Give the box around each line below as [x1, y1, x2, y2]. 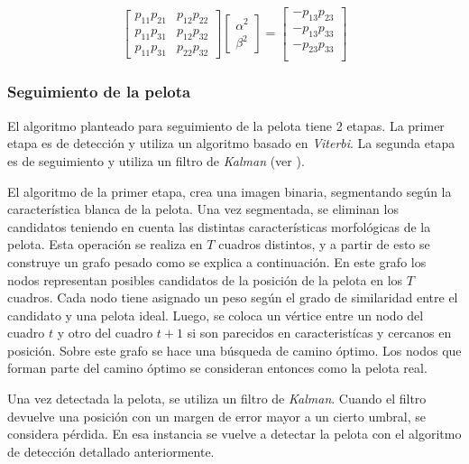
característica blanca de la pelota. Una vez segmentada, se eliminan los [7, 200, 399, 218]
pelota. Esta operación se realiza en [7, 235, 203, 254]
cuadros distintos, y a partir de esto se [218, 235, 430, 254]
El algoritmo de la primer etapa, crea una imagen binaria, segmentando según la [7, 181, 452, 200]
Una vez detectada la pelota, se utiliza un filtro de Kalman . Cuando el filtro [7, 389, 427, 408]
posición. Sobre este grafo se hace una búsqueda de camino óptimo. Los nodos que [7, 340, 462, 359]
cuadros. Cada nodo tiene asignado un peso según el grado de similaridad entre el [7, 288, 458, 307]
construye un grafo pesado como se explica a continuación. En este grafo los [7, 252, 427, 271]
